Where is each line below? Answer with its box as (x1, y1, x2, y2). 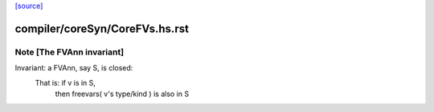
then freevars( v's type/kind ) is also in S (55, 89, 189, 98)
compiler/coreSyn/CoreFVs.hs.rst (14, 22, 189, 35)
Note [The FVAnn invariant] (14, 46, 125, 58)
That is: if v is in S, (35, 78, 96, 87)
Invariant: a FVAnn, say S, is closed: (14, 63, 133, 73)
